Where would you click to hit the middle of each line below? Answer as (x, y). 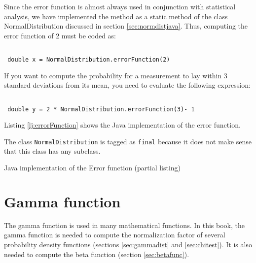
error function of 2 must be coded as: (60, 35)
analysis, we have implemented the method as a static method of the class (116, 16)
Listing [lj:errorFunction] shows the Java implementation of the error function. (122, 125)
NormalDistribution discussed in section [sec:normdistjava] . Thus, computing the (126, 26)
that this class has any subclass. (52, 151)
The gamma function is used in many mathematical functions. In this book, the (124, 225)
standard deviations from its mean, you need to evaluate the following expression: (127, 85)
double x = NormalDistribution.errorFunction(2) (89, 60)
